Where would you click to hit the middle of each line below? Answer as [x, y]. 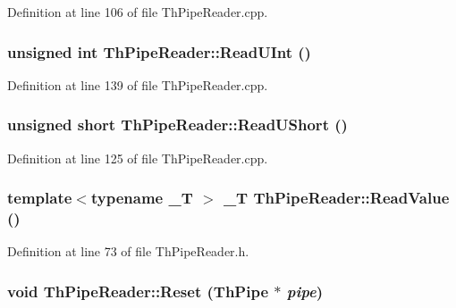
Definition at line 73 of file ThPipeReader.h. [128, 251]
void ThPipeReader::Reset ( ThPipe [138, 291]
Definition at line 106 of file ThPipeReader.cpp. [138, 12]
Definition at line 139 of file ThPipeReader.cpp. [138, 84]
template [40, 198]
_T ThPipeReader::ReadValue [336, 198]
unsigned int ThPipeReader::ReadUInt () [159, 51]
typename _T [142, 198]
